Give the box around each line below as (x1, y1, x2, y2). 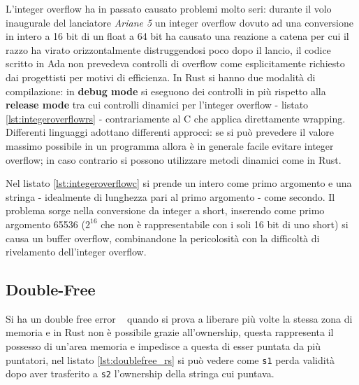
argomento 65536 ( (6, 216, 85, 231)
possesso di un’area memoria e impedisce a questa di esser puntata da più (6, 339, 321, 353)
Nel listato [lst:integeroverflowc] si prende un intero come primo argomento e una (6, 176, 352, 190)
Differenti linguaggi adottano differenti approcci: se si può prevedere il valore (6, 125, 334, 139)
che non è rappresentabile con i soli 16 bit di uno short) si (101, 216, 349, 231)
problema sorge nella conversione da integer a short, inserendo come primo (6, 203, 325, 218)
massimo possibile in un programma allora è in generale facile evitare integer (6, 138, 334, 153)
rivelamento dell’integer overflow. (6, 244, 147, 259)
